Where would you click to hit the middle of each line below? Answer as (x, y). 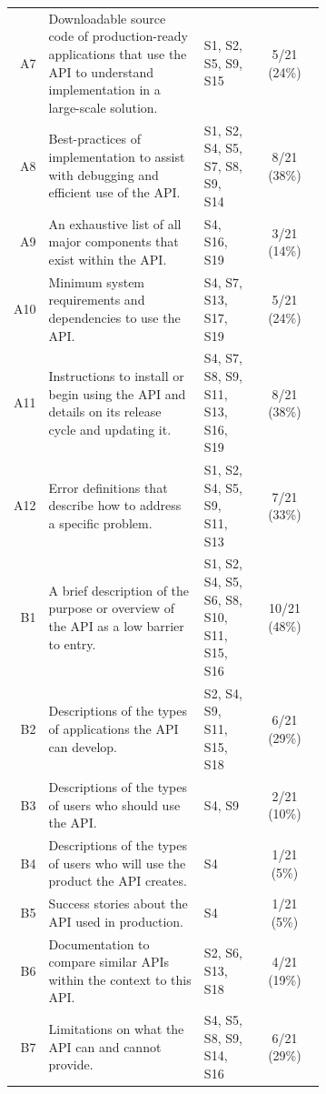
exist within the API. (108, 259)
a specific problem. (100, 523)
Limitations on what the (116, 1029)
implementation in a (104, 90)
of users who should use (114, 804)
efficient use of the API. (114, 192)
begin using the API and (117, 393)
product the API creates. (118, 881)
